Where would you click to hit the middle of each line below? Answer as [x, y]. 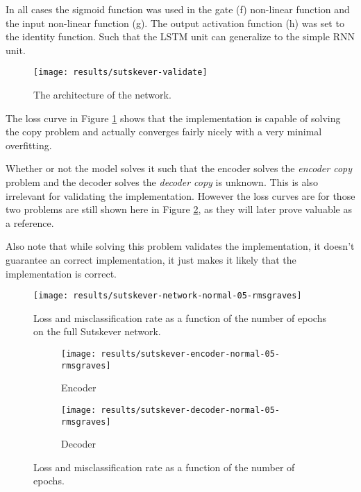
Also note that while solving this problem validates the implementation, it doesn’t [180, 246]
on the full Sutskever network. [97, 331]
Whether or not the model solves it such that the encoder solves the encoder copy [179, 168]
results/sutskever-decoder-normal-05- [190, 410]
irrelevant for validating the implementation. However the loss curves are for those [180, 195]
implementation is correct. [61, 273]
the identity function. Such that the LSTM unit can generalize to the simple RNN [180, 36]
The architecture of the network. [102, 95]
